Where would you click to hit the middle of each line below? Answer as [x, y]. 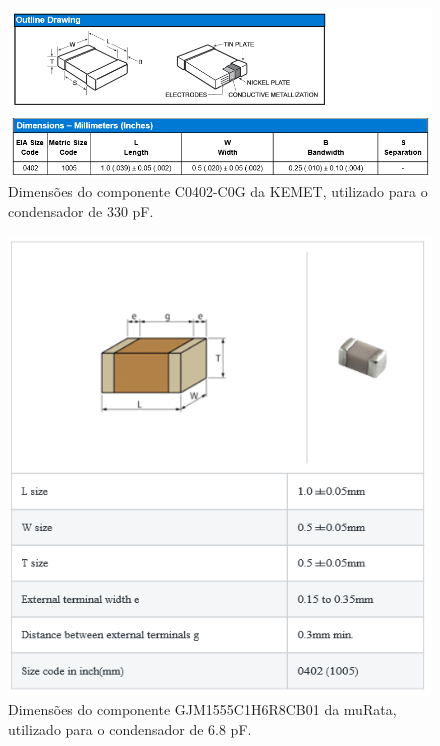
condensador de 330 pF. [81, 210]
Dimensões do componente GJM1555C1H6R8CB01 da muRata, [202, 709]
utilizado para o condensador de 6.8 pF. [130, 728]
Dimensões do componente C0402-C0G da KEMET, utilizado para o [218, 191]
